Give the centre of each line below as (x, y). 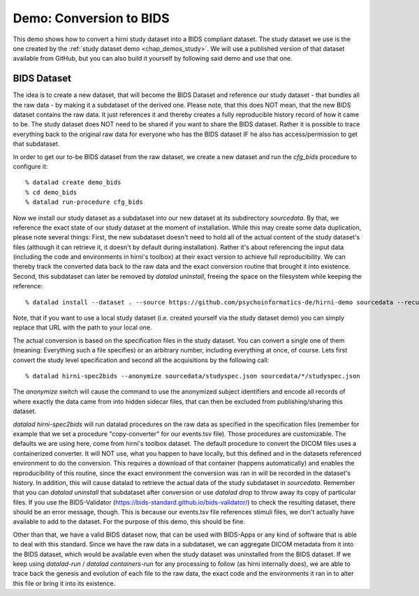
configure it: (30, 166)
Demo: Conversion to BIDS (91, 18)
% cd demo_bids (51, 192)
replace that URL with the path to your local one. (82, 327)
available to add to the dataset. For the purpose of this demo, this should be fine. (129, 522)
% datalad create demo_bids (73, 182)
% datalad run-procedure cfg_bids (84, 202)
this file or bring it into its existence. (64, 583)
